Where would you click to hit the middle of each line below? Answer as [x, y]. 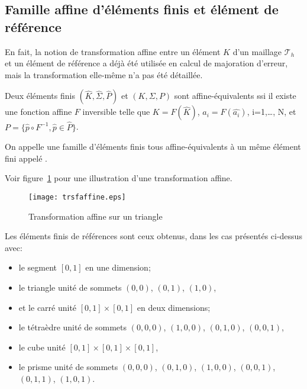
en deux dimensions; [174, 307]
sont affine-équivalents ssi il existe [235, 96]
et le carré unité [48, 307]
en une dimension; [118, 267]
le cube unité [42, 347]
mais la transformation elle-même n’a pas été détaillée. [104, 74]
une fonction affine [38, 112]
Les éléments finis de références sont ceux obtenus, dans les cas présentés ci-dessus [153, 236]
